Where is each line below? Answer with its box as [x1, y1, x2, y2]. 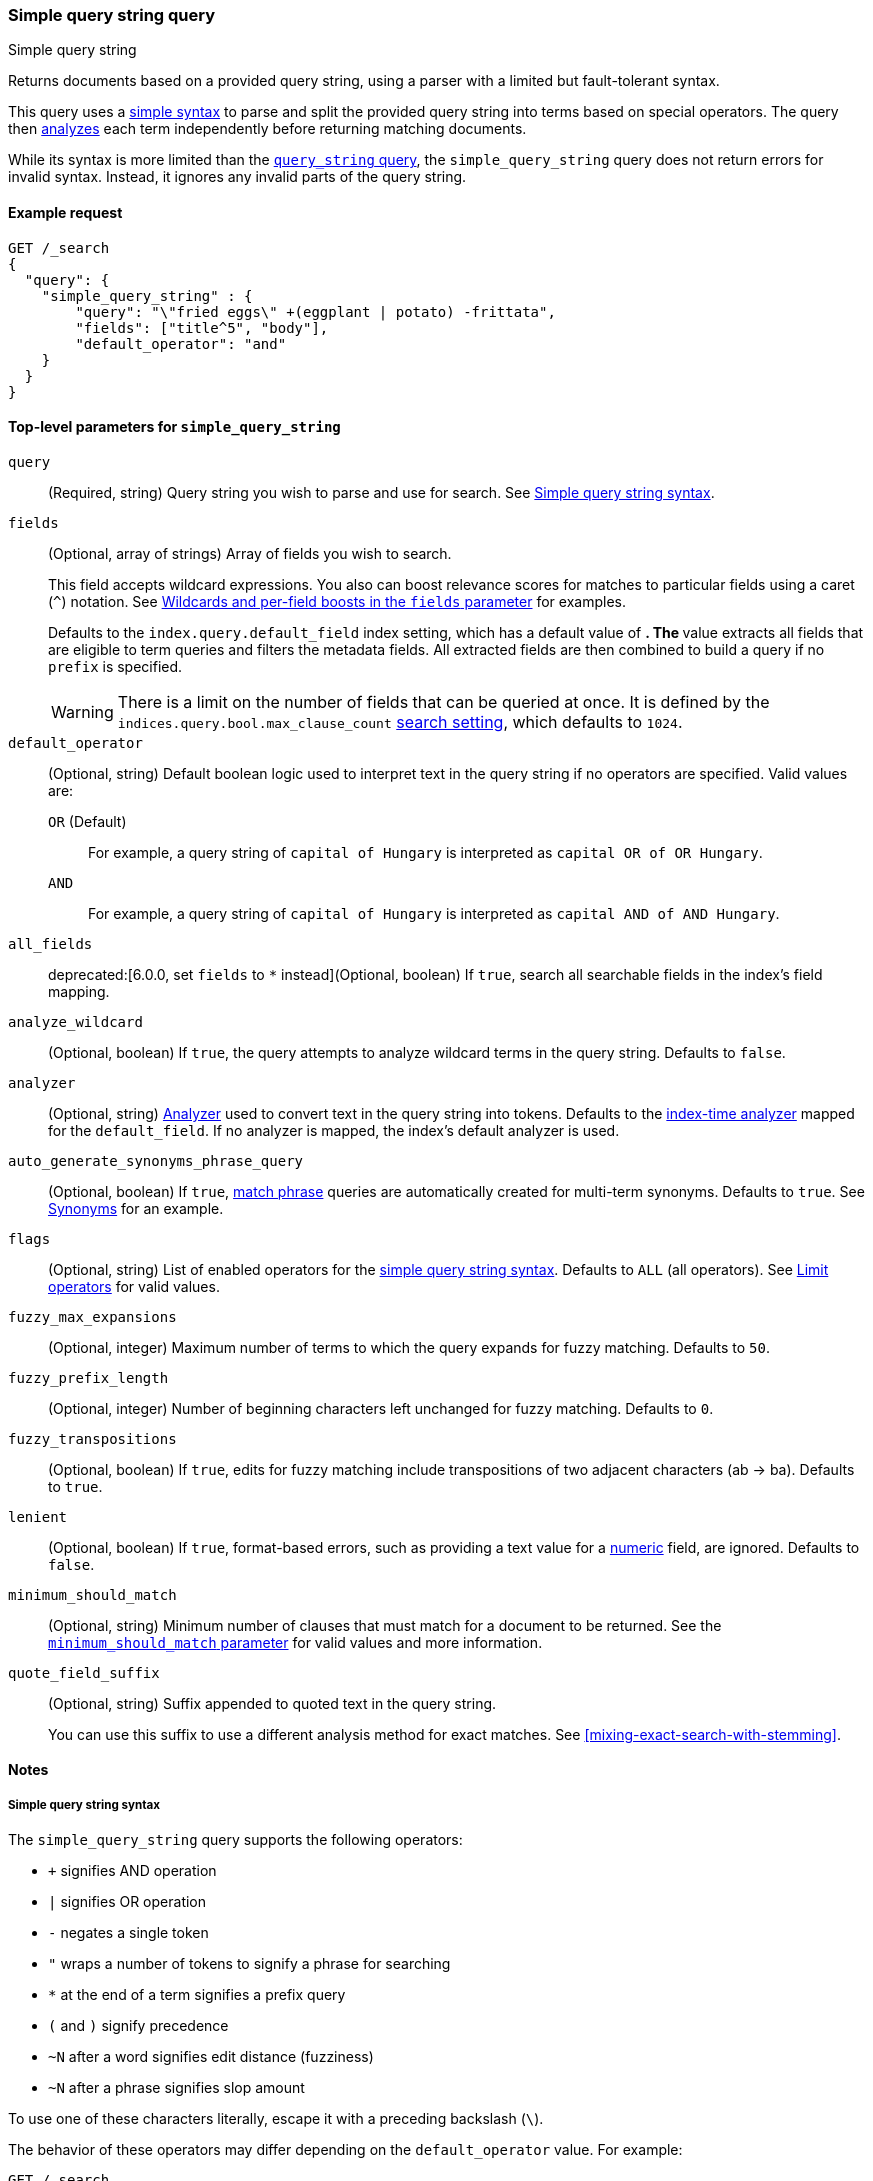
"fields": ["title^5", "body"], [75, 319, 329, 336]
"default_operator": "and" [75, 335, 287, 352]
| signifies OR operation [48, 1893, 207, 1911]
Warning [51, 701, 114, 722]
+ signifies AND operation [48, 1862, 217, 1880]
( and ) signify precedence [48, 2017, 229, 2035]
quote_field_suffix [8, 1664, 160, 1681]
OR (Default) [48, 812, 127, 830]
